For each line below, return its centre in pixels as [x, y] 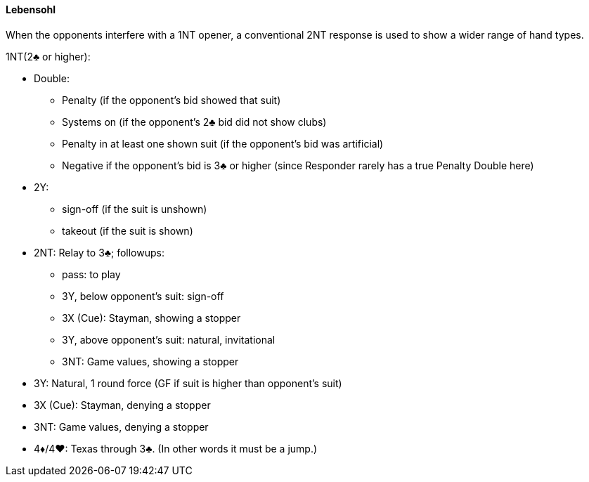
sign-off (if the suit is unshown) [135, 209]
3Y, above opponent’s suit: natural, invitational [169, 339]
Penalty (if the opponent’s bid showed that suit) [171, 100]
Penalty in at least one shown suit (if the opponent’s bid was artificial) [223, 143]
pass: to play [91, 274]
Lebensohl [31, 9]
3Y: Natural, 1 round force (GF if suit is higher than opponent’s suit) [188, 383]
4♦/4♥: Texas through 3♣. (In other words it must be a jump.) [176, 448]
